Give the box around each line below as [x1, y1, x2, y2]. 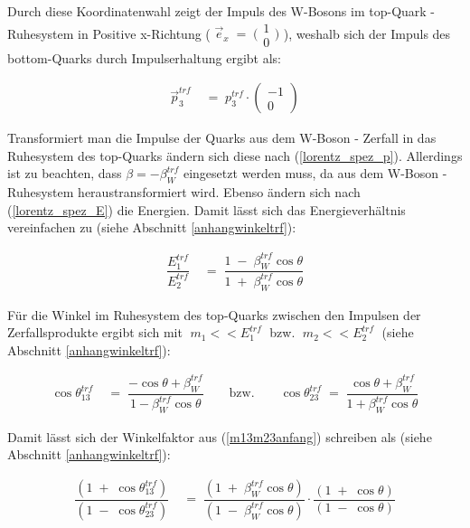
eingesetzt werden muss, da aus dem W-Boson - [183, 164, 447, 183]
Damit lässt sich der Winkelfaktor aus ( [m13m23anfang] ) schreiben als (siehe [7, 427, 432, 446]
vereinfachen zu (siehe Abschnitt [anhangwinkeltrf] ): [7, 218, 296, 237]
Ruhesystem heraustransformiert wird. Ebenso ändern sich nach [7, 183, 361, 202]
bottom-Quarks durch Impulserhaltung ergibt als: [7, 48, 281, 67]
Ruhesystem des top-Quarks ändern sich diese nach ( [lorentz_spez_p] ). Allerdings [7, 146, 463, 165]
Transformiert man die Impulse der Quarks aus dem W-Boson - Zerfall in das [7, 128, 437, 147]
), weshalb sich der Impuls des [283, 24, 451, 42]
